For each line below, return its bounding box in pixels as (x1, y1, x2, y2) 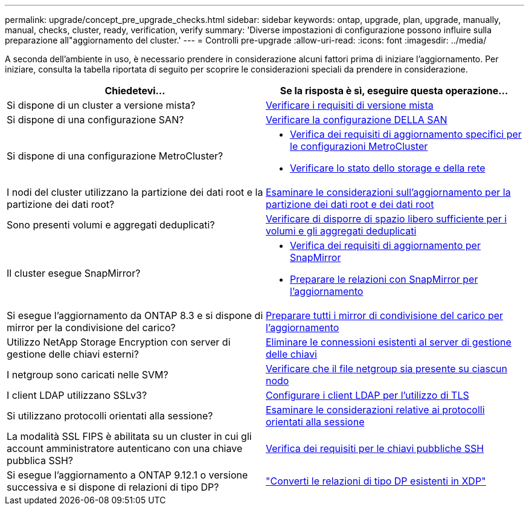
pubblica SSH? (7, 454, 73, 466)
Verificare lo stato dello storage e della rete (290, 162, 486, 174)
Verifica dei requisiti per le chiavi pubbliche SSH (266, 442, 484, 454)
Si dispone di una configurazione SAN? (7, 114, 184, 126)
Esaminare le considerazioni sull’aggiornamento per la (266, 186, 511, 198)
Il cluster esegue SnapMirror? (7, 267, 141, 279)
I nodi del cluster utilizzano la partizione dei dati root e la (7, 186, 263, 198)
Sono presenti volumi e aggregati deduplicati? (7, 219, 215, 231)
